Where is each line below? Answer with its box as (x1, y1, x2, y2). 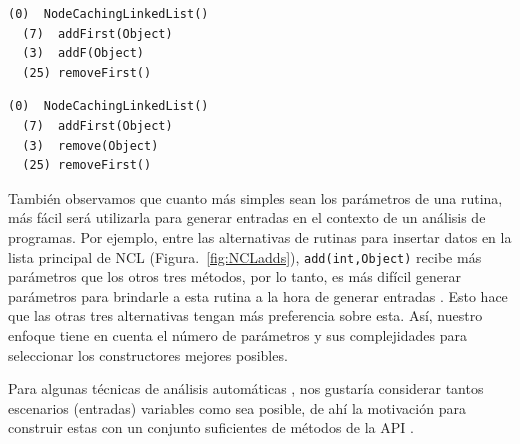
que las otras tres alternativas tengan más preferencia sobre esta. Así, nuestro (8, 305, 483, 326)
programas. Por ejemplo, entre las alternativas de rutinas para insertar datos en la (8, 226, 512, 247)
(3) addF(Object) (22, 46, 145, 61)
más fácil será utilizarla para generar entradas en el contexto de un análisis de (8, 207, 486, 228)
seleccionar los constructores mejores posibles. (8, 344, 288, 365)
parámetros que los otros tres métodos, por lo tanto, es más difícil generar (8, 266, 462, 287)
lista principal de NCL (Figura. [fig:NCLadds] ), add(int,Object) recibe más (8, 246, 482, 267)
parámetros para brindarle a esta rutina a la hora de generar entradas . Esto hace (8, 285, 508, 306)
